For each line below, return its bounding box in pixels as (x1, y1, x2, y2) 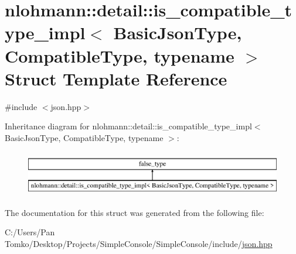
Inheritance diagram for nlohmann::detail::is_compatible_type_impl (5, 120, 252, 132)
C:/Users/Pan (5, 226, 55, 238)
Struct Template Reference (5, 66, 227, 90)
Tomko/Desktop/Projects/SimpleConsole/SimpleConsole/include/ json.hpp (5, 237, 273, 249)
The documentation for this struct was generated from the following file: (5, 206, 264, 218)
